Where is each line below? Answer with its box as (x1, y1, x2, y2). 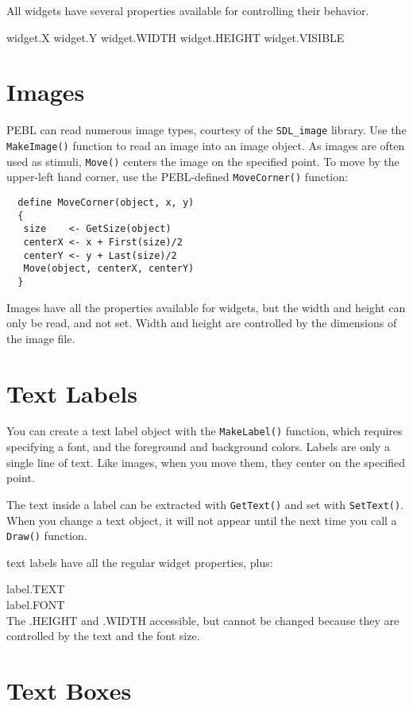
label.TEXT (6, 581, 65, 597)
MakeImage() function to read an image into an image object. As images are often (6, 137, 405, 153)
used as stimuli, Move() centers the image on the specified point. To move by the (6, 152, 399, 169)
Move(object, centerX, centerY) (23, 263, 195, 275)
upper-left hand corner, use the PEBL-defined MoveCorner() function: (6, 168, 348, 185)
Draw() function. (6, 527, 87, 544)
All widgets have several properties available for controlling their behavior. (6, 2, 369, 18)
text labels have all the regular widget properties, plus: (6, 554, 273, 570)
